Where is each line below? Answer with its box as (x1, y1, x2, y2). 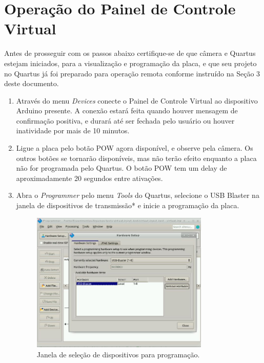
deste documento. (4, 78, 59, 89)
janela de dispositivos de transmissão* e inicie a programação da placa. (16, 200, 239, 211)
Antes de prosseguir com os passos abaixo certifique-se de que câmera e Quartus (4, 48, 256, 58)
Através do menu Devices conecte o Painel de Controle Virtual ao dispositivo (16, 95, 258, 106)
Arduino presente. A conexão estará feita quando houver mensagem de (16, 105, 238, 116)
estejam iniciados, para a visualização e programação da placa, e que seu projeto (4, 57, 257, 68)
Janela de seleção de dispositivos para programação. (36, 349, 200, 359)
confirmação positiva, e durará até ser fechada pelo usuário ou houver (16, 115, 235, 126)
